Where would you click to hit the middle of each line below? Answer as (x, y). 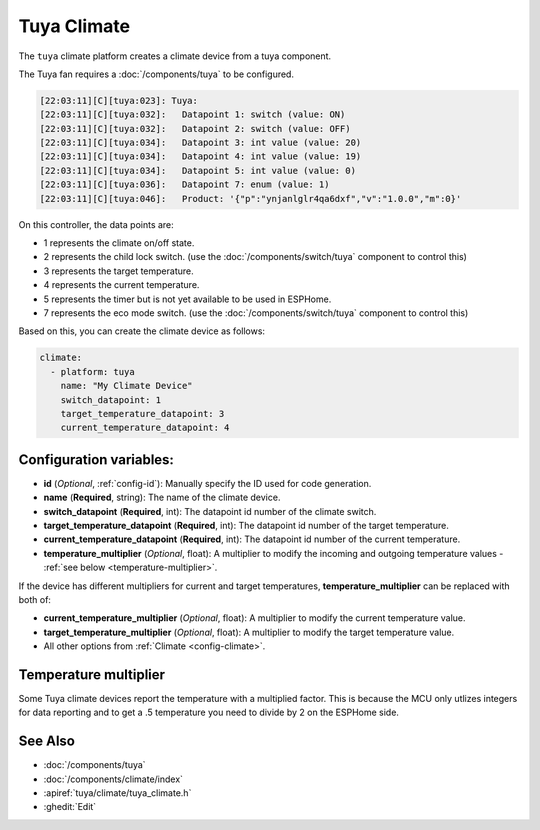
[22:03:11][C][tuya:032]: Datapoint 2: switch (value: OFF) (195, 128)
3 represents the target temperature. (118, 271)
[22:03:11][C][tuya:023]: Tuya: (119, 100)
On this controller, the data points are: (96, 224)
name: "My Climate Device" (127, 386)
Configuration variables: (96, 459)
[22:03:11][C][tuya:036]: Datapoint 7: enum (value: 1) (184, 184)
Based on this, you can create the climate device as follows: (141, 331)
